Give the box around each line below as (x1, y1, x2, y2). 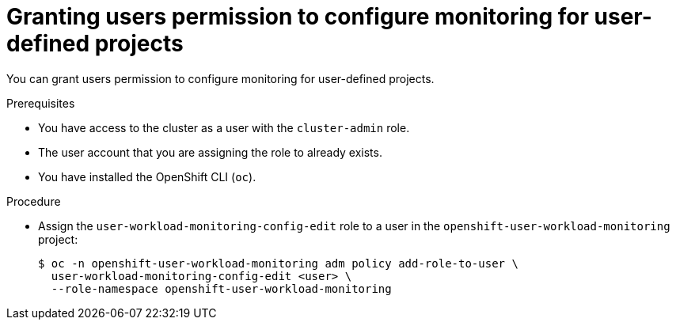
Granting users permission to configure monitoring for (6, 3, 589, 30)
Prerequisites (6, 96, 75, 110)
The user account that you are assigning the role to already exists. (38, 145, 382, 159)
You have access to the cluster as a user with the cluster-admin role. (38, 120, 410, 135)
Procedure (6, 194, 61, 208)
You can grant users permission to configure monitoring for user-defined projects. (6, 71, 435, 85)
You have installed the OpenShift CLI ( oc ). (38, 169, 256, 184)
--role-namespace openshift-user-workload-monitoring (51, 282, 392, 295)
